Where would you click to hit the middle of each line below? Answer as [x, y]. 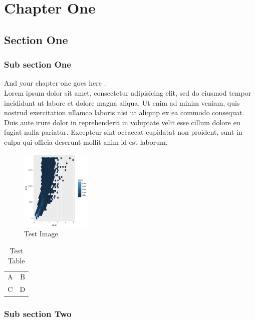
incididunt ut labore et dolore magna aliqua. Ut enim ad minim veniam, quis [122, 102]
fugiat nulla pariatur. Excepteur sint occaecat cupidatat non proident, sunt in [123, 132]
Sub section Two [38, 314]
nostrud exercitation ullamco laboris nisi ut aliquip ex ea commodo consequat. [124, 112]
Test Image [41, 234]
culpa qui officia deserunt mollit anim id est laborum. [86, 141]
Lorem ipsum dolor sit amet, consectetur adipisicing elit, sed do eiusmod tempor [128, 92]
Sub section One [38, 64]
